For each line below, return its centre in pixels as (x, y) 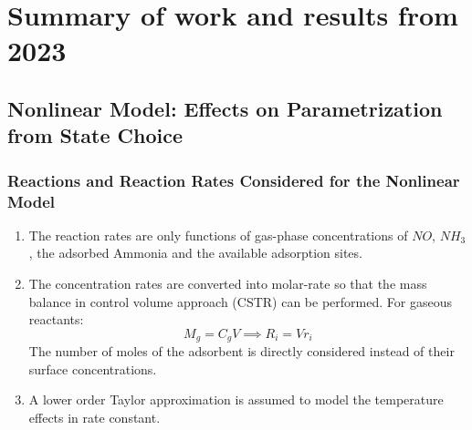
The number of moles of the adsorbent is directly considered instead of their (241, 351)
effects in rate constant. (94, 418)
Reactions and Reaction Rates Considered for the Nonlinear (234, 180)
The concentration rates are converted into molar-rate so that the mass (228, 284)
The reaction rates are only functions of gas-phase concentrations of (218, 235)
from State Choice (95, 135)
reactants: (56, 319)
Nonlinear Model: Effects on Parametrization (225, 108)
